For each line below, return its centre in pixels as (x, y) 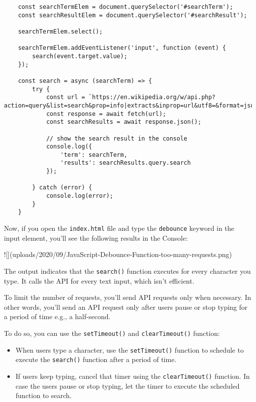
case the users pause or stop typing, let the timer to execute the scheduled (128, 385)
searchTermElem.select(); (60, 31)
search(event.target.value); (80, 56)
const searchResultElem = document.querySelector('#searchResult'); (132, 15)
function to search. (44, 395)
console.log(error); (80, 196)
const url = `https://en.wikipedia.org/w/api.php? (131, 97)
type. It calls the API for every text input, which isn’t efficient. (99, 280)
